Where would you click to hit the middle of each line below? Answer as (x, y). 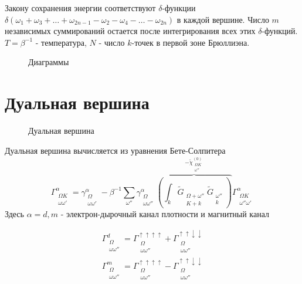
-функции (179, 8)
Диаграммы (49, 62)
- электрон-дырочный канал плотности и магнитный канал (165, 213)
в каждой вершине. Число (223, 19)
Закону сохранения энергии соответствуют (80, 8)
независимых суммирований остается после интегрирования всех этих (130, 31)
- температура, (61, 42)
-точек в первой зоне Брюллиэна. (191, 42)
